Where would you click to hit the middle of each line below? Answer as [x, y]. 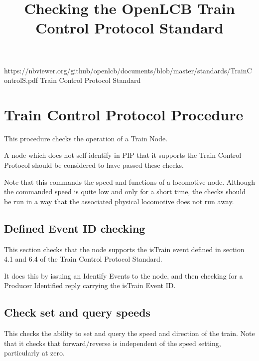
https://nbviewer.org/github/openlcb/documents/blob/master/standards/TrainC [128, 70]
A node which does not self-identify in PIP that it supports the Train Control [123, 155]
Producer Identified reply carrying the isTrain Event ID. [90, 285]
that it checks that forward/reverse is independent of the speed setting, [113, 343]
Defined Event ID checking [75, 228]
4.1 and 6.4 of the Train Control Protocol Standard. [83, 259]
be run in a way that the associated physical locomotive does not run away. [119, 201]
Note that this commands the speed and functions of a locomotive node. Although [129, 181]
